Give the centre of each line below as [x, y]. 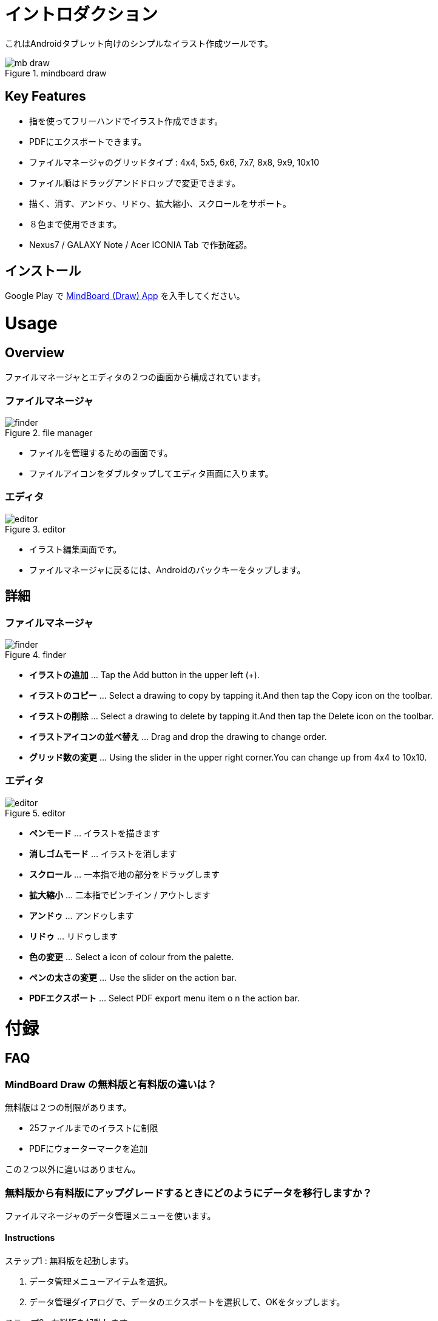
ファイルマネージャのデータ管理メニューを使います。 [110, 1215]
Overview [35, 352]
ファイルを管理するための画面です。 [101, 453]
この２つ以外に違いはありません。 [73, 1169]
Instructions [30, 1238]
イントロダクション [82, 15]
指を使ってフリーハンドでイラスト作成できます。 [126, 121]
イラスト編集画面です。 [76, 549]
